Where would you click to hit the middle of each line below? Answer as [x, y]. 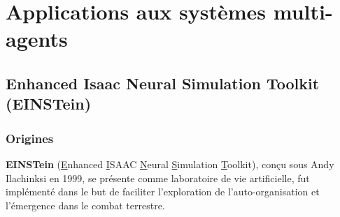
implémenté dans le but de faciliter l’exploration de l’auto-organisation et [163, 192]
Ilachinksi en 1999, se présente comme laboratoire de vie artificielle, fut [158, 178]
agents [37, 39]
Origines [30, 138]
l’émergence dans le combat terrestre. [85, 205]
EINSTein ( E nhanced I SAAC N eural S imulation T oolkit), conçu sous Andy [170, 164]
